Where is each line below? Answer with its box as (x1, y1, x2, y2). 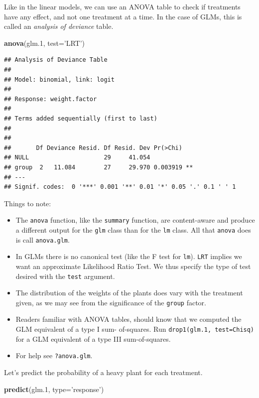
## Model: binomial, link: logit (4, 76, 115, 83)
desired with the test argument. (15, 270, 115, 281)
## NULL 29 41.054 (4, 154, 150, 161)
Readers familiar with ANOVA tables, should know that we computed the (15, 314, 242, 324)
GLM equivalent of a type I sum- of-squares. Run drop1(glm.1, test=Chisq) (15, 324, 255, 334)
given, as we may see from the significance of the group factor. (15, 297, 206, 307)
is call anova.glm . (15, 234, 70, 245)
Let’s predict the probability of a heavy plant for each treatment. (4, 367, 203, 377)
